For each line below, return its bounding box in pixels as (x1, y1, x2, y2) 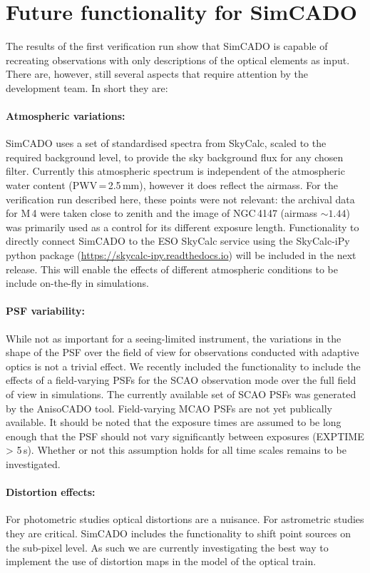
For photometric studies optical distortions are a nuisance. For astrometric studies (6, 512, 364, 527)
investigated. (6, 456, 61, 471)
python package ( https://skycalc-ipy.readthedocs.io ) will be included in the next (6, 248, 356, 263)
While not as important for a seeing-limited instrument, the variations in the (6, 330, 341, 345)
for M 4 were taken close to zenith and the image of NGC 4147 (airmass (6, 206, 318, 220)
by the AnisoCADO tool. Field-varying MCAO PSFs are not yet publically (6, 400, 332, 415)
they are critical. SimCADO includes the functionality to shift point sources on (6, 525, 351, 540)
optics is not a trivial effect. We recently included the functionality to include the (6, 358, 361, 373)
